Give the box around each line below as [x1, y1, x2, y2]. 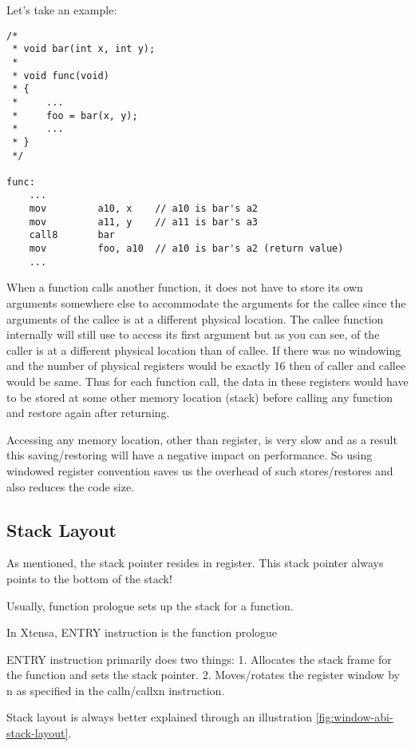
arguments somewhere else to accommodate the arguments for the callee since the [6, 295, 406, 311]
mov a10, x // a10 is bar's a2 [29, 203, 258, 215]
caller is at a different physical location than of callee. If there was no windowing [6, 341, 401, 358]
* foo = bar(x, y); [12, 109, 138, 121]
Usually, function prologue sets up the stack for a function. [6, 597, 294, 614]
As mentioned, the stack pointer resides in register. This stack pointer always [6, 554, 384, 571]
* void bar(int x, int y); [12, 43, 156, 55]
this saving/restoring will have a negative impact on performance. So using [6, 447, 373, 463]
